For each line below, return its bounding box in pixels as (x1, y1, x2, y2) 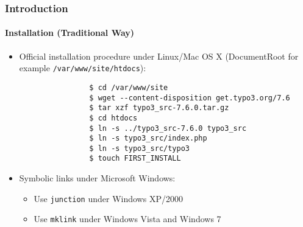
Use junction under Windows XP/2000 (34, 192, 183, 204)
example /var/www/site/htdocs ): (19, 61, 146, 74)
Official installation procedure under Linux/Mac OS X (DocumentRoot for (19, 49, 299, 62)
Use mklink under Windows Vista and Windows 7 (34, 212, 221, 225)
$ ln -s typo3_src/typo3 (89, 144, 190, 153)
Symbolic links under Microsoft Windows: (19, 172, 176, 184)
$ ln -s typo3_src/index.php (89, 134, 207, 143)
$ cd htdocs (89, 113, 138, 122)
